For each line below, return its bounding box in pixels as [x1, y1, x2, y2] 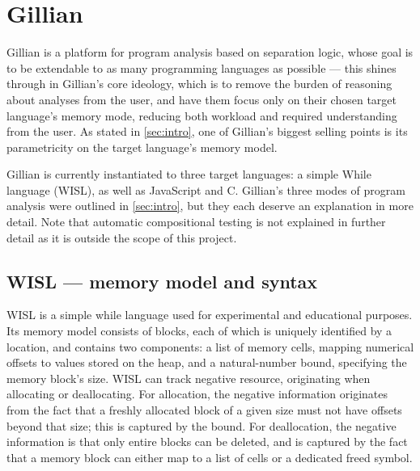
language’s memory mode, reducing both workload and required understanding [6, 107, 397, 124]
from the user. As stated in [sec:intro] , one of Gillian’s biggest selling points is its [6, 123, 408, 140]
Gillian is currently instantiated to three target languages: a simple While [6, 166, 371, 183]
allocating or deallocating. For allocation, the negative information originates [6, 385, 388, 402]
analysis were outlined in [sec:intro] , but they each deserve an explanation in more [6, 197, 414, 214]
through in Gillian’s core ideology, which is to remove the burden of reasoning [6, 75, 392, 92]
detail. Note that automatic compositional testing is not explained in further [6, 213, 386, 230]
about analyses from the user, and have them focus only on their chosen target [6, 90, 397, 107]
